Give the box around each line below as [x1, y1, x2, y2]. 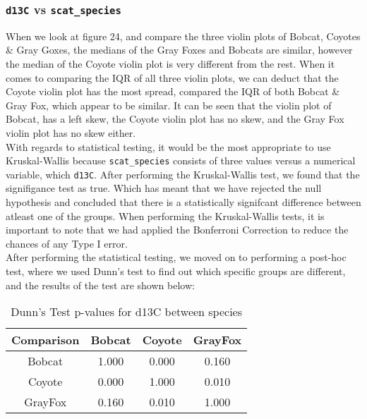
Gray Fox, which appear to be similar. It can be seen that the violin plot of [6, 97, 332, 112]
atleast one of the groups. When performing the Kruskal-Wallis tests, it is [6, 208, 325, 223]
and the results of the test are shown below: [6, 277, 195, 292]
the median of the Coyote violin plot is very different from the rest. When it [6, 56, 335, 71]
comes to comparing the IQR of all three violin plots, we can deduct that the [6, 70, 339, 85]
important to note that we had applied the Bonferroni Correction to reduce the [6, 222, 349, 237]
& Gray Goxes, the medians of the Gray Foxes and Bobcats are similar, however [6, 42, 353, 57]
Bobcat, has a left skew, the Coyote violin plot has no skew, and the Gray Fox [6, 111, 344, 126]
